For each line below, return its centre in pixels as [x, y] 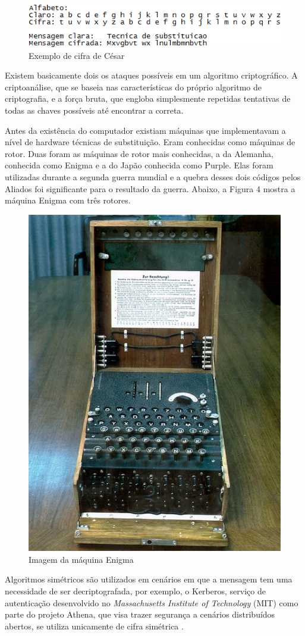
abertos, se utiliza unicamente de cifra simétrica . [94, 626]
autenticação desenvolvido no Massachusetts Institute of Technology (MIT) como [152, 602]
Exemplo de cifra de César [77, 55]
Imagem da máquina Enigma [81, 559]
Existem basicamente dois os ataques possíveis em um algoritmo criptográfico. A [151, 75]
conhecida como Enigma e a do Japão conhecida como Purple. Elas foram [139, 165]
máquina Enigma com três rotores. [68, 200]
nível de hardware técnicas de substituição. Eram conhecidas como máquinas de [150, 142]
